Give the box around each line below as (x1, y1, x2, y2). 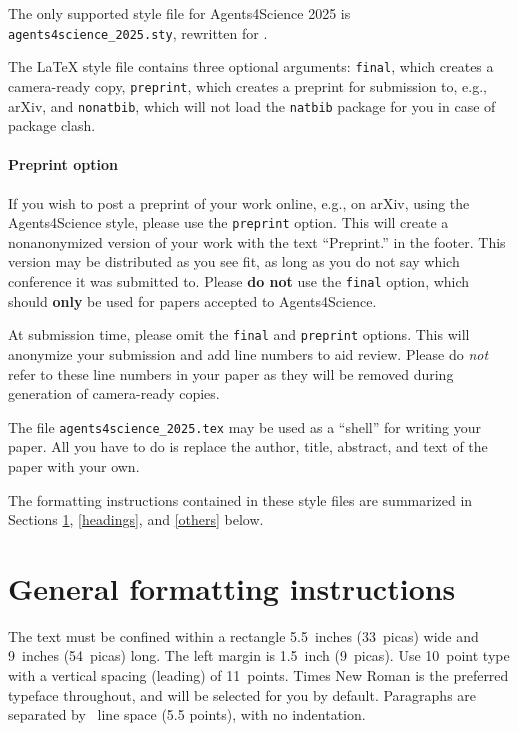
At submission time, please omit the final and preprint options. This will (8, 324, 470, 345)
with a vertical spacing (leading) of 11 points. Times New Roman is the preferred (8, 665, 509, 686)
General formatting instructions (8, 567, 456, 608)
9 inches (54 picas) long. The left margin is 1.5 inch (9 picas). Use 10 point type (8, 645, 510, 666)
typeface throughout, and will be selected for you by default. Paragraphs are (8, 684, 477, 705)
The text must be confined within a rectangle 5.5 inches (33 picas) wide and (8, 625, 479, 646)
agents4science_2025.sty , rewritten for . (8, 22, 268, 43)
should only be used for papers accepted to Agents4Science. (8, 290, 377, 311)
